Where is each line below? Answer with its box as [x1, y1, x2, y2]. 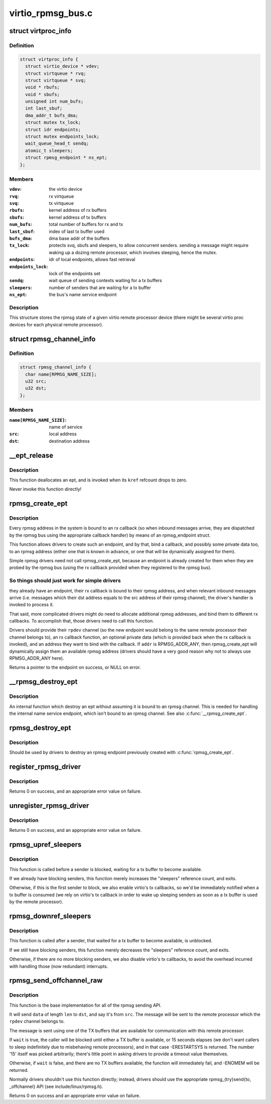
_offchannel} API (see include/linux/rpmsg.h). [9, 1083, 103, 1089]
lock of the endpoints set [49, 271, 100, 276]
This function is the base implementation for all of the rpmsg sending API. [9, 1002, 162, 1008]
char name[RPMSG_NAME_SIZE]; [25, 372, 97, 377]
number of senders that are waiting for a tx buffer [49, 284, 152, 291]
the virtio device [49, 186, 82, 192]
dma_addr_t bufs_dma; [25, 112, 79, 118]
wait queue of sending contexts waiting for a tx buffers [49, 278, 163, 284]
